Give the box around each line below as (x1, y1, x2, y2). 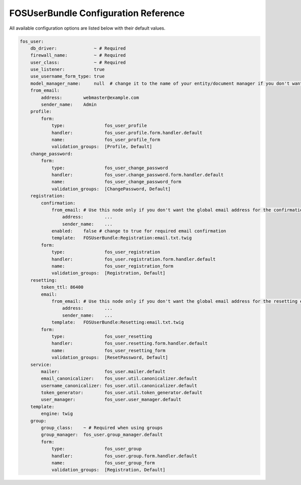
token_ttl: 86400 (41, 284, 84, 290)
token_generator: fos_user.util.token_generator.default (41, 390, 203, 396)
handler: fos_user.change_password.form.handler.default (51, 172, 224, 178)
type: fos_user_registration (51, 249, 161, 255)
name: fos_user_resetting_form (51, 347, 166, 353)
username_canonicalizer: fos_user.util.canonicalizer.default (41, 383, 198, 389)
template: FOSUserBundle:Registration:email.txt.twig (51, 235, 192, 241)
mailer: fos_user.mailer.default (41, 369, 166, 374)
